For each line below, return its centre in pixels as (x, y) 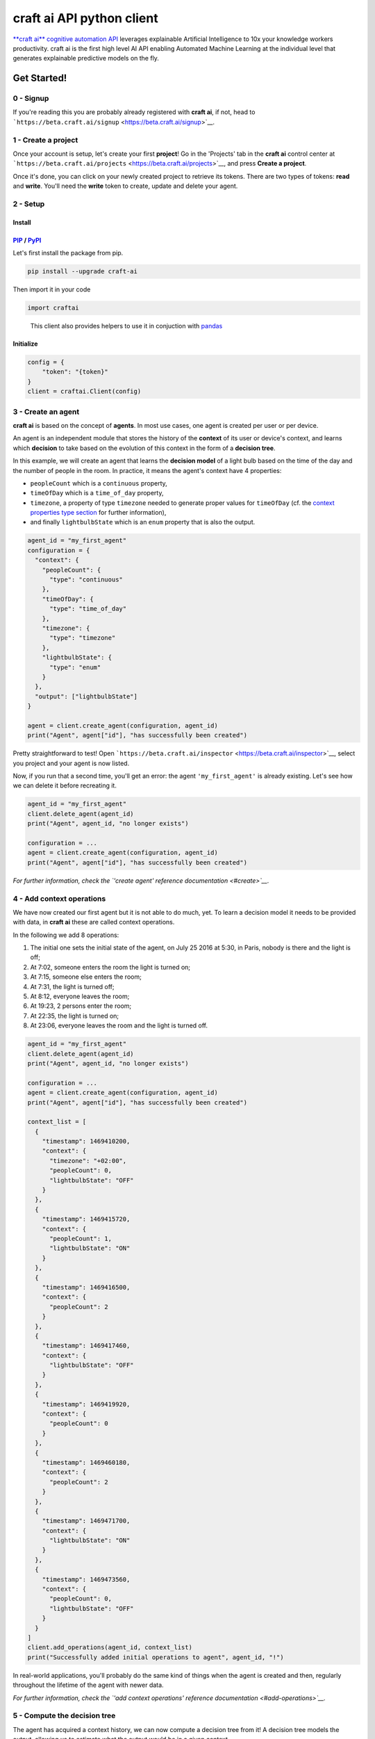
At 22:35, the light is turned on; (75, 1016)
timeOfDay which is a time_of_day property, (97, 493)
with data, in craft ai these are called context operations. (94, 922)
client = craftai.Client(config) (84, 392)
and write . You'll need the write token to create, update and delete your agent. (125, 186)
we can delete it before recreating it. (65, 785)
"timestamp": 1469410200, (86, 1141)
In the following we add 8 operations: (66, 935)
